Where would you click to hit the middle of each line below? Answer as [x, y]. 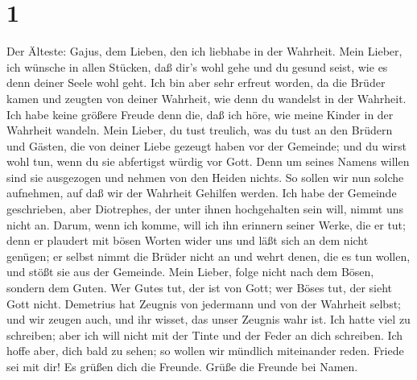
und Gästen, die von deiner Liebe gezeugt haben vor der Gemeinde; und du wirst [206, 145]
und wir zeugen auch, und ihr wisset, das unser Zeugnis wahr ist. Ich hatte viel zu [208, 319]
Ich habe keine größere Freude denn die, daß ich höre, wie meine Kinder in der [200, 114]
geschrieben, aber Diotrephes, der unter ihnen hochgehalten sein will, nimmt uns [205, 209]
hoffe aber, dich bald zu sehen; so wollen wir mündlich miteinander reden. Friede [205, 351]
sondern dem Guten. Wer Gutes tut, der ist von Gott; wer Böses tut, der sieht [200, 288]
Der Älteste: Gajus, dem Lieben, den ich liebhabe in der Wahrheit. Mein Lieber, [204, 51]
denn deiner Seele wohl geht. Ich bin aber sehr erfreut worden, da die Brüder [196, 83]
